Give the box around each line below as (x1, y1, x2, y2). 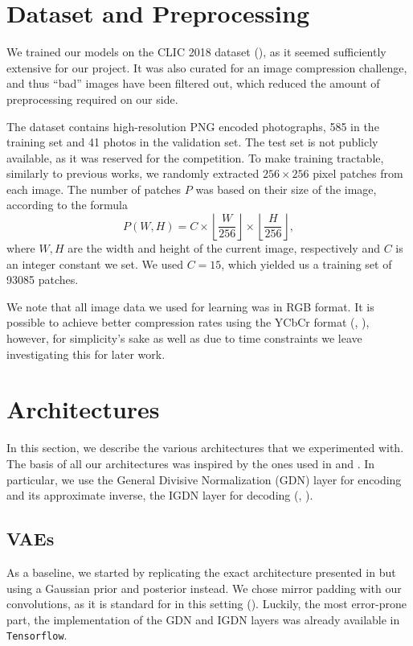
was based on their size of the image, (195, 180, 377, 197)
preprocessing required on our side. (6, 90, 178, 107)
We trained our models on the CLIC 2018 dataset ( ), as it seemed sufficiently (6, 43, 386, 60)
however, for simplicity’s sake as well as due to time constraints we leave (6, 330, 362, 347)
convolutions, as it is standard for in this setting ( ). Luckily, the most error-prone (6, 595, 407, 612)
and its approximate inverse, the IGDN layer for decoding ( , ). (6, 487, 313, 504)
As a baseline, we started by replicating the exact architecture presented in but (6, 563, 396, 580)
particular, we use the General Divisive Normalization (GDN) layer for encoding (6, 471, 402, 488)
